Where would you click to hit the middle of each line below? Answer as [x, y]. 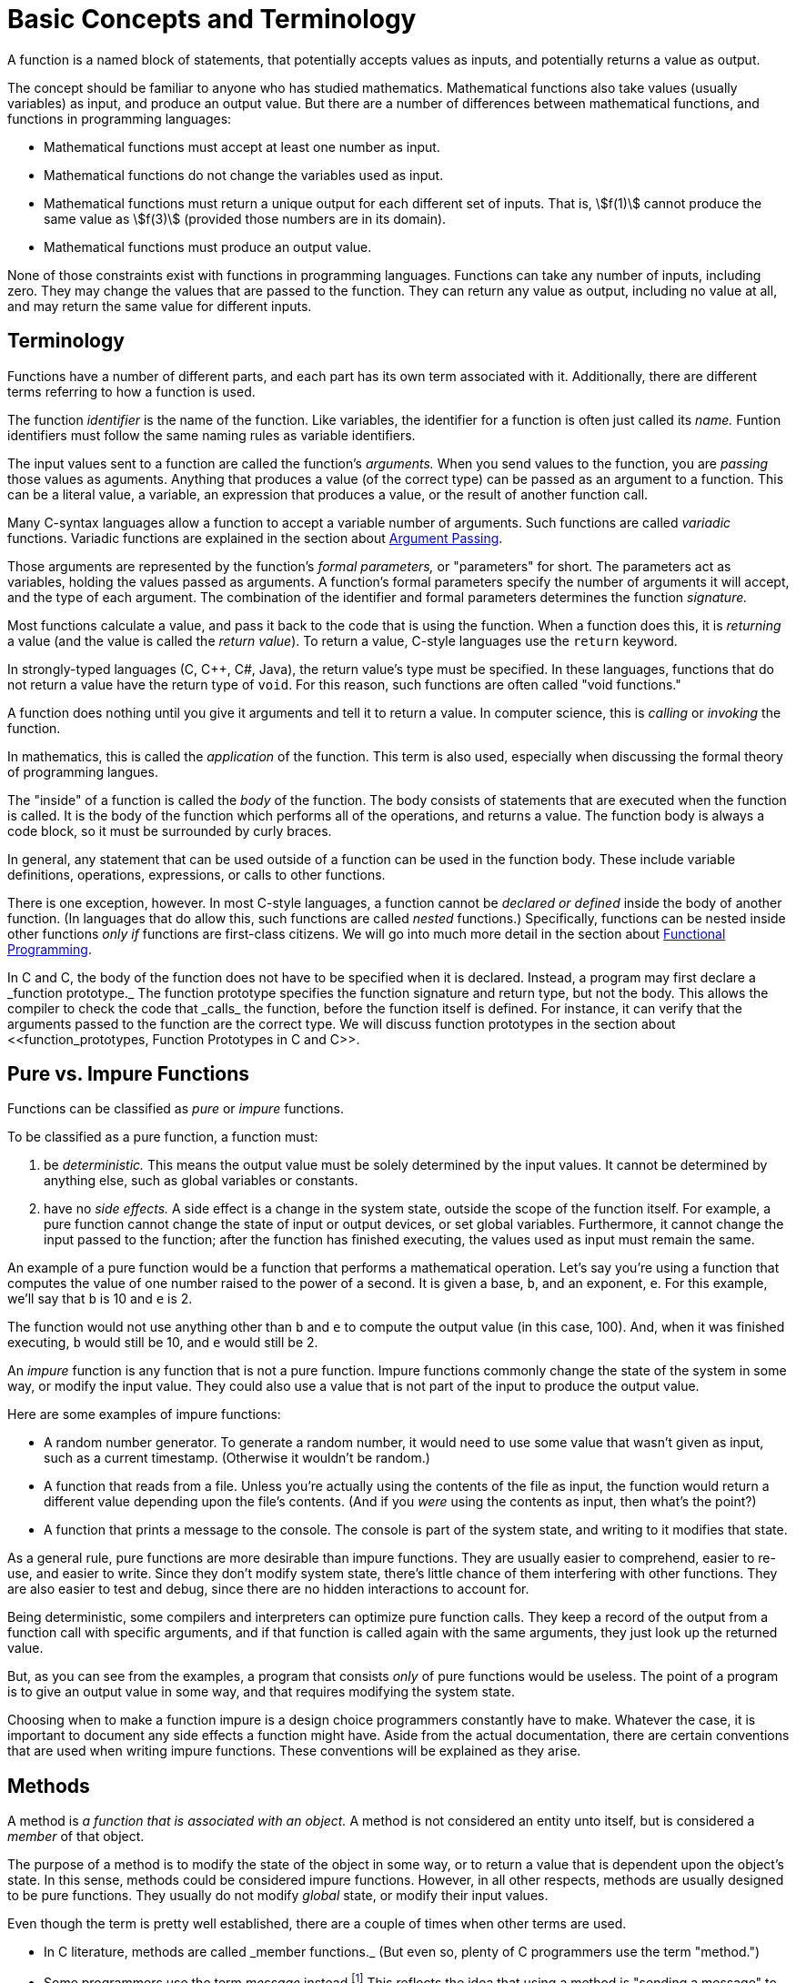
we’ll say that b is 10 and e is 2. [100, 1299]
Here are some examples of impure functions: [144, 1414]
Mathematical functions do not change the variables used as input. [244, 175]
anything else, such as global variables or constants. [201, 1181]
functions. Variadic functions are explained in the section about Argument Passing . [255, 538]
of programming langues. [83, 771]
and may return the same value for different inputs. [160, 306]
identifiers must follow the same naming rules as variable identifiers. [212, 435]
